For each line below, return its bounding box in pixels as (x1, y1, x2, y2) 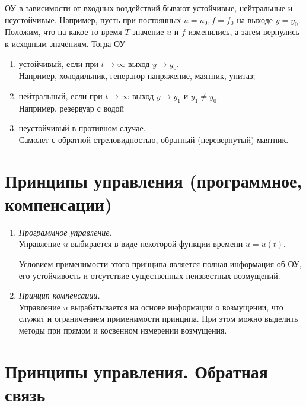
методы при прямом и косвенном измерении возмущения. (18, 324, 227, 337)
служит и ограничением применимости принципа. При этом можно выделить (18, 312, 298, 325)
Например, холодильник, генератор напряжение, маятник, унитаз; (18, 69, 256, 82)
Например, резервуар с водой (18, 101, 125, 114)
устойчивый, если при (18, 57, 98, 69)
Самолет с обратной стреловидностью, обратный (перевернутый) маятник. (18, 133, 289, 145)
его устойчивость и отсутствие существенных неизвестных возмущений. (18, 269, 280, 281)
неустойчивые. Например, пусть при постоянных (5, 13, 181, 26)
